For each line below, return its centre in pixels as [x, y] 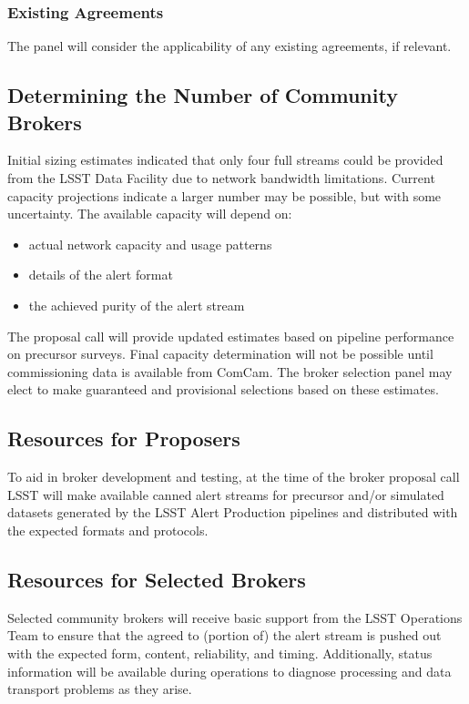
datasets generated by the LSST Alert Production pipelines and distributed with [233, 512]
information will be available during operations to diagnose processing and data [229, 671]
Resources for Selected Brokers [157, 579]
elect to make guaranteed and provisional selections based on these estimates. [223, 389]
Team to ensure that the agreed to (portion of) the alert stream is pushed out [224, 635]
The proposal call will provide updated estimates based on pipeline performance [231, 336]
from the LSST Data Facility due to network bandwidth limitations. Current [221, 178]
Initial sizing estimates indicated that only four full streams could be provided [225, 160]
